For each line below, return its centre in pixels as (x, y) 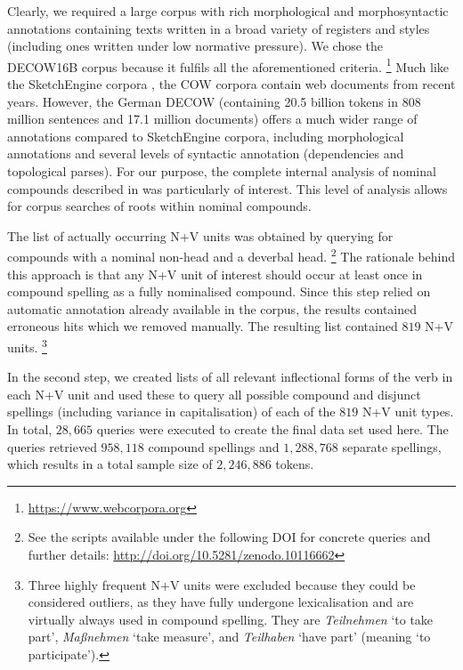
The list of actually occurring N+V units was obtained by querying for (200, 235)
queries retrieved (52, 446)
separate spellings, (392, 446)
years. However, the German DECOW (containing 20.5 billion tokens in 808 (214, 101)
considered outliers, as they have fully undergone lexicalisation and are (221, 602)
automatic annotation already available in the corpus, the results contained (212, 308)
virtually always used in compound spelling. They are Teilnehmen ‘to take (231, 619)
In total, (30, 429)
